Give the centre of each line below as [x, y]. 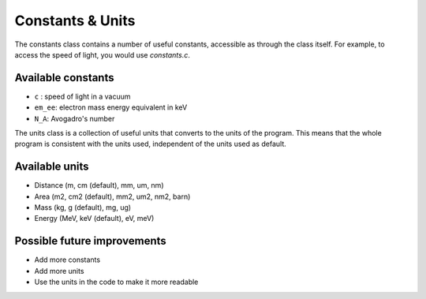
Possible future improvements [91, 241]
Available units [52, 167]
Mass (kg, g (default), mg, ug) [83, 207]
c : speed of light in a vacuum [82, 96]
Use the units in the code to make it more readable [116, 282]
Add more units [59, 271]
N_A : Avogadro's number [75, 118]
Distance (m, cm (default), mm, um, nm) [99, 185]
